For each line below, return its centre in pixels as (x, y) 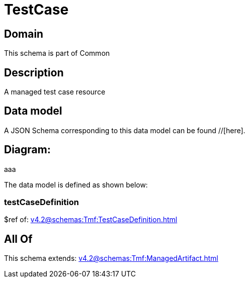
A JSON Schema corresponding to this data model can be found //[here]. (125, 130)
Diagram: (27, 150)
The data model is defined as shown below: (76, 184)
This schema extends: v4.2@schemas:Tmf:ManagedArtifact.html (111, 258)
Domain (24, 34)
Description (34, 72)
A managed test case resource (55, 92)
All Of (18, 239)
